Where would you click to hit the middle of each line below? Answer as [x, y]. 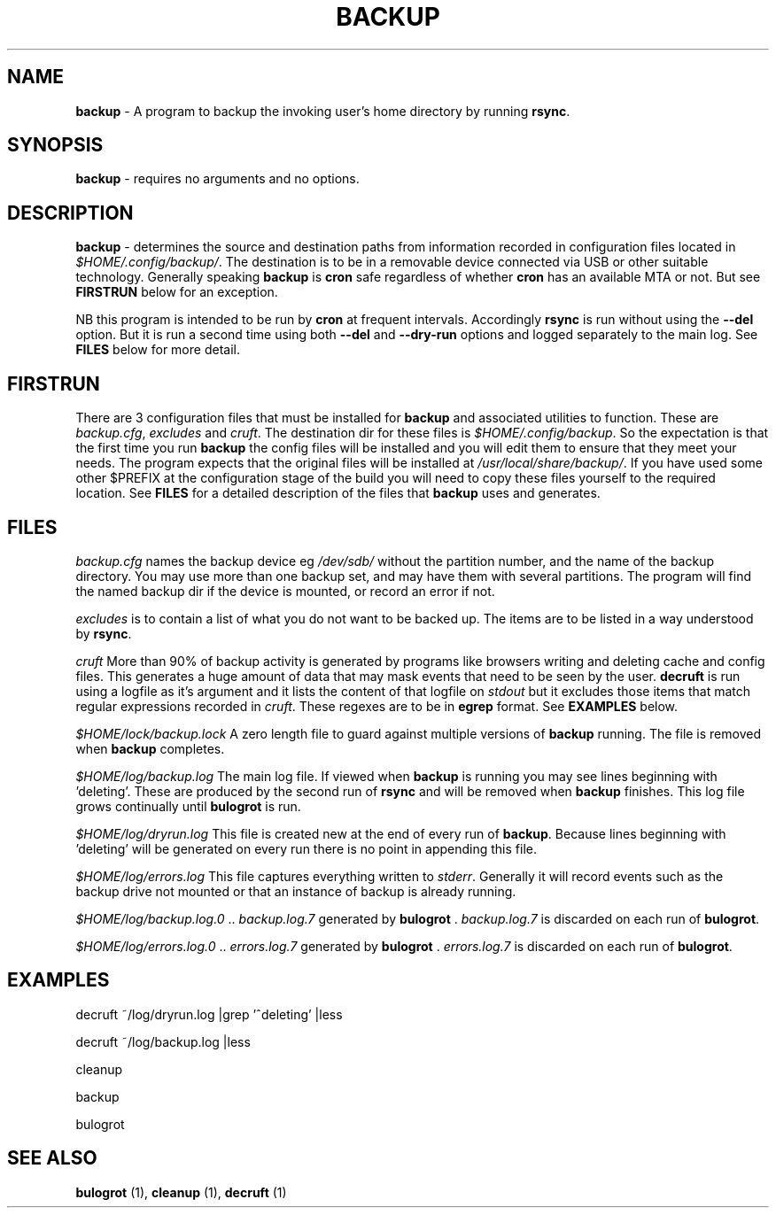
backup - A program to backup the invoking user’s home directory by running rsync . [323, 111]
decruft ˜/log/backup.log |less [163, 1041]
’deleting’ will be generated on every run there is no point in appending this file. [306, 848]
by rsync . [104, 633]
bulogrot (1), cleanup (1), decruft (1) [181, 1192]
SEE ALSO [52, 1158]
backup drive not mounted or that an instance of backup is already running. [296, 891]
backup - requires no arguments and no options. [217, 179]
